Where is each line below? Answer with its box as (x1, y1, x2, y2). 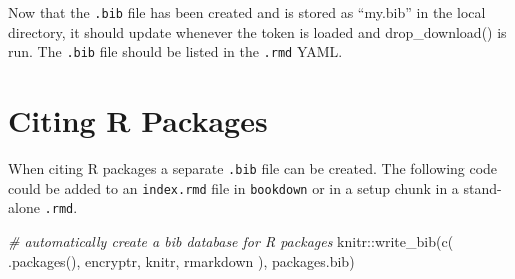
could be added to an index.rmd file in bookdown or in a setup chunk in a (8, 177, 459, 198)
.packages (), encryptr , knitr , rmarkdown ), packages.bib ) (8, 250, 355, 271)
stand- (463, 177, 502, 198)
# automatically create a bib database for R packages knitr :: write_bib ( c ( (8, 231, 454, 251)
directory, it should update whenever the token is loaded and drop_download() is (8, 21, 507, 42)
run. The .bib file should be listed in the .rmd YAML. (8, 41, 343, 62)
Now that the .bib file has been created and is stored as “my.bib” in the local (8, 2, 486, 22)
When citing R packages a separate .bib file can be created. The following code (8, 158, 498, 179)
